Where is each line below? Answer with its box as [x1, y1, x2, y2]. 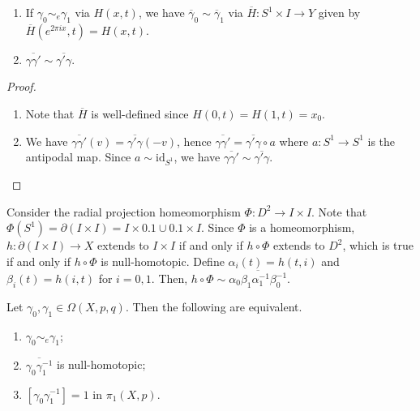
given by [318, 4, 361, 20]
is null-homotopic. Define [101, 252, 225, 269]
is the [367, 132, 396, 149]
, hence [177, 132, 212, 149]
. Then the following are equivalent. [125, 298, 302, 315]
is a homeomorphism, [249, 219, 355, 236]
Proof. [6, 78, 36, 95]
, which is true [342, 237, 414, 254]
